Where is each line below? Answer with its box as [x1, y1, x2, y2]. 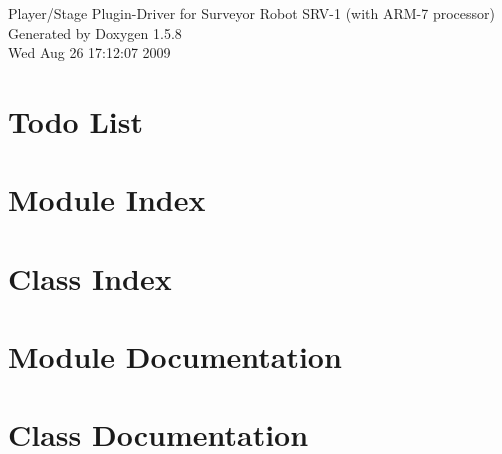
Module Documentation [8, 336, 342, 377]
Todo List [8, 100, 143, 141]
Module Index [8, 179, 206, 220]
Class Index [8, 257, 172, 298]
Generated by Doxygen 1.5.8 [8, 22, 182, 43]
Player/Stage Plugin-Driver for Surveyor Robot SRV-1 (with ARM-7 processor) [8, 3, 496, 23]
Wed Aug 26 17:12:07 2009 [8, 42, 171, 63]
